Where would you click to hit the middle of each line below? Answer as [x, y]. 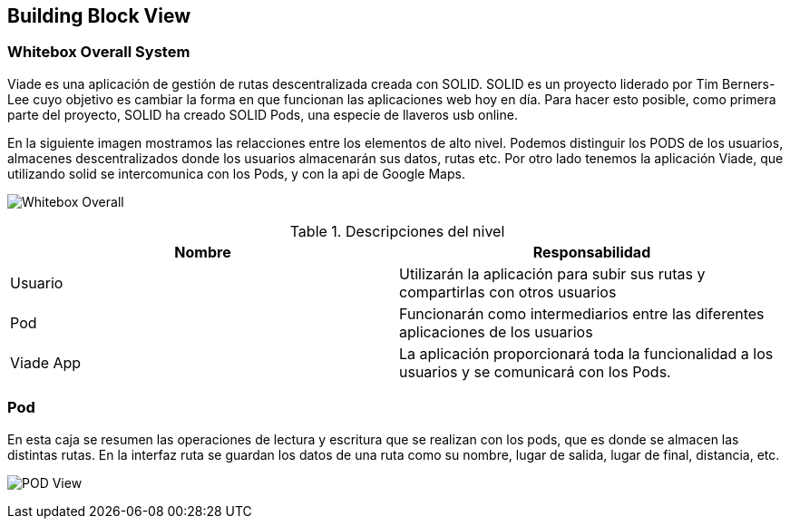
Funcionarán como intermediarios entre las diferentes [582, 313]
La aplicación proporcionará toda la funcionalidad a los [586, 353]
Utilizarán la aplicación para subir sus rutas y [552, 273]
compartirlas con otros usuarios [508, 292]
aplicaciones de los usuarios [496, 331]
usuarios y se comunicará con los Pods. [535, 371]
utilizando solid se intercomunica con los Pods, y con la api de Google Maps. [236, 173]
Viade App [46, 362]
